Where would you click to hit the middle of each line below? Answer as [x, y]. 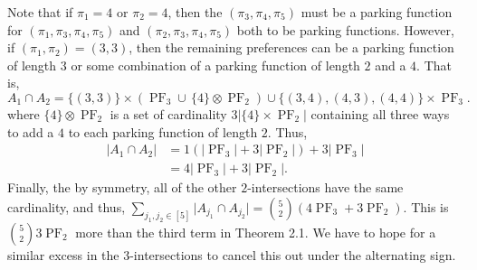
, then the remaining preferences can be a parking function [291, 47]
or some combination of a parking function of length [215, 65]
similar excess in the [63, 254]
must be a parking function [377, 12]
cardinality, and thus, [67, 206]
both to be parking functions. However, [345, 29]
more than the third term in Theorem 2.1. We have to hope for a [256, 232]
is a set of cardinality [168, 113]
